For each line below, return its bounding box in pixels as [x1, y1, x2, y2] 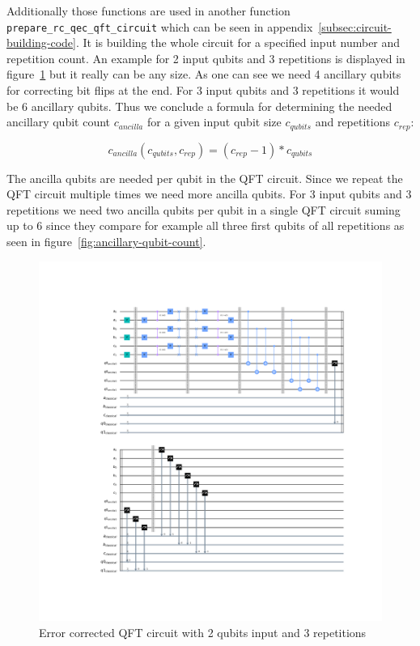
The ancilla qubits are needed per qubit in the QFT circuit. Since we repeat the [6, 169, 403, 186]
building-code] [6, 34, 76, 51]
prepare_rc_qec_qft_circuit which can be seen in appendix [6, 18, 313, 35]
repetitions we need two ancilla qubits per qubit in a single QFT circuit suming [6, 201, 401, 218]
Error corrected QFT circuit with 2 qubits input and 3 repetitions [39, 624, 367, 641]
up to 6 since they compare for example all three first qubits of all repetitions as [6, 217, 405, 234]
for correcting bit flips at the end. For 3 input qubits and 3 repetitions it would [6, 82, 400, 99]
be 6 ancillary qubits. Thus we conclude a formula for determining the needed [6, 97, 392, 114]
